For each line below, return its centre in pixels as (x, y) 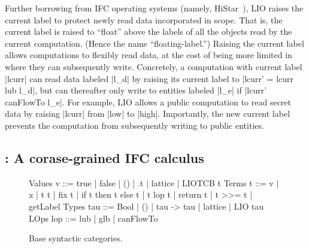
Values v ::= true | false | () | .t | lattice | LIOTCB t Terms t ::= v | (154, 182)
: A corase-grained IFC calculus (104, 157)
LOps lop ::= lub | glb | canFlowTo (93, 218)
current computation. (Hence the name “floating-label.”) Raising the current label (154, 43)
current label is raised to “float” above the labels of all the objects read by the (149, 31)
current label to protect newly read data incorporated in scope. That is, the (144, 19)
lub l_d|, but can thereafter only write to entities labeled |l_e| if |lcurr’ (136, 90)
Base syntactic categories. (76, 238)
